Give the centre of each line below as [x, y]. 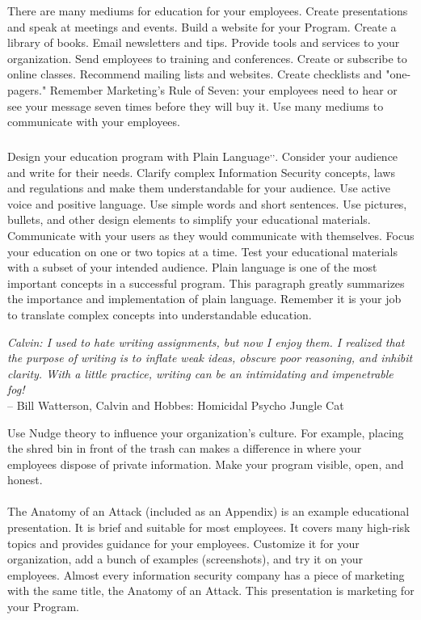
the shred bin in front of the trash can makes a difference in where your [185, 448]
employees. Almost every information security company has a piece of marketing [206, 574]
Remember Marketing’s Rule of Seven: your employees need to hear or [223, 89]
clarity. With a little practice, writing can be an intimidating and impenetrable [200, 373]
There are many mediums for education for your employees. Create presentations [208, 11]
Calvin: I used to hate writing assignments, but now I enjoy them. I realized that [206, 342]
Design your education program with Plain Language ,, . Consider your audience [203, 155]
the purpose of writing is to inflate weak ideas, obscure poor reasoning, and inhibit [210, 358]
